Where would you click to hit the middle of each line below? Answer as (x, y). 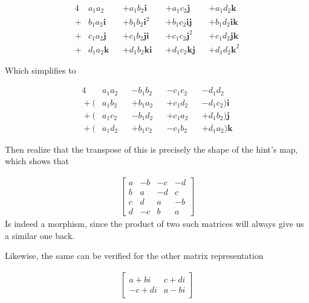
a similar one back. (40, 235)
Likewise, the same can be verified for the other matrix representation (134, 256)
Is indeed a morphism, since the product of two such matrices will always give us (154, 223)
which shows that (37, 161)
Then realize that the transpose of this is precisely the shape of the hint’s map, (151, 149)
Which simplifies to (41, 70)
